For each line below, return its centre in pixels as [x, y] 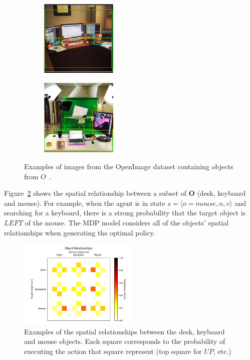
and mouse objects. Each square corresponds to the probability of [125, 341]
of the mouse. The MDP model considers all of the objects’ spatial [127, 223]
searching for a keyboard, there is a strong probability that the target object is [125, 213]
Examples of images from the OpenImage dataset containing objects [129, 166]
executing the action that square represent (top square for [113, 351]
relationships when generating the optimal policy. [80, 232]
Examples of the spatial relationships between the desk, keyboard [124, 331]
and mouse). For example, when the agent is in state [85, 203]
